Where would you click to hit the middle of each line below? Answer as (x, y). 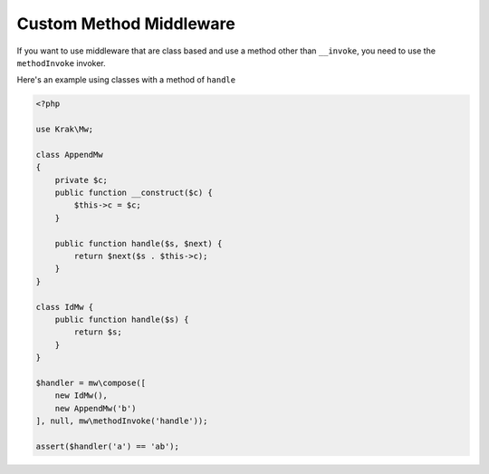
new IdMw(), (81, 396)
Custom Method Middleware (126, 24)
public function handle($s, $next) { (139, 243)
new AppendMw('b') (96, 408)
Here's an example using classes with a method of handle (126, 80)
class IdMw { (65, 307)
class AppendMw (69, 155)
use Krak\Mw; (65, 130)
